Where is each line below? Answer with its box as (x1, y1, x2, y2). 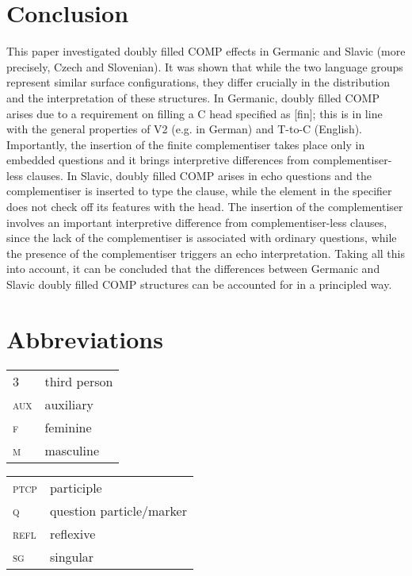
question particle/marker (49, 501, 187, 520)
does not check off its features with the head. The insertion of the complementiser (6, 198, 403, 215)
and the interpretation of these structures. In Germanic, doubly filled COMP (6, 89, 380, 106)
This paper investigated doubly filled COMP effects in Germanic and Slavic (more (6, 43, 406, 60)
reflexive (49, 524, 96, 543)
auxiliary (44, 394, 93, 413)
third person (44, 371, 113, 390)
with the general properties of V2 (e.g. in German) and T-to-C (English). (6, 121, 363, 137)
